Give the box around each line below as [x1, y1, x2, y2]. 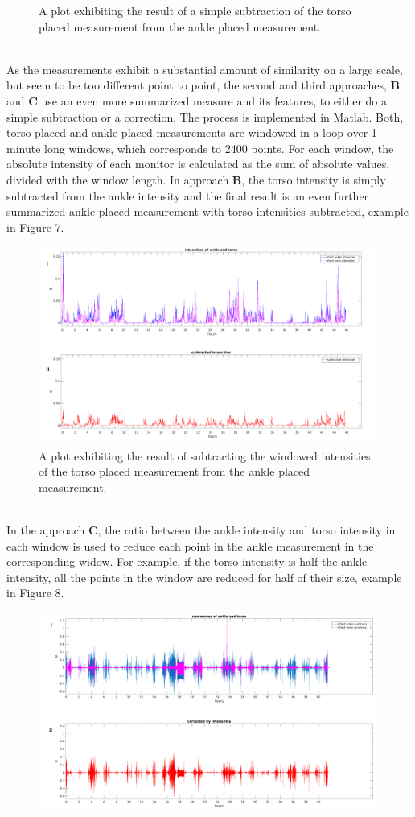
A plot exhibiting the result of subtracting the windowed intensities [39, 447, 371, 464]
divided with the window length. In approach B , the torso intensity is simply [6, 171, 386, 188]
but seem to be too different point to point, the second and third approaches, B [6, 76, 400, 93]
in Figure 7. [6, 218, 64, 235]
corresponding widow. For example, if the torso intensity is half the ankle [6, 553, 368, 570]
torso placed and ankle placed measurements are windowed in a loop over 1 [6, 124, 377, 141]
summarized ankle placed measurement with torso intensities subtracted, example [6, 203, 409, 220]
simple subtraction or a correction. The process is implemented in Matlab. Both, [6, 108, 404, 125]
